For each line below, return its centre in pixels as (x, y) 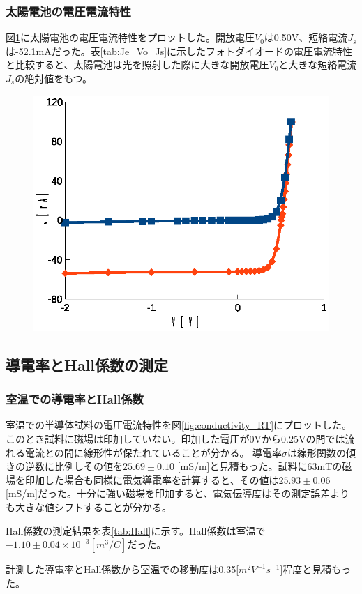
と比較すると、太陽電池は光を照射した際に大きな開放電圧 (137, 64)
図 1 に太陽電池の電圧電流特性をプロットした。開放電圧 (130, 37)
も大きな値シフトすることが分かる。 (89, 507)
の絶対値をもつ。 (54, 78)
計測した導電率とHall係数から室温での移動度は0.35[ (122, 569)
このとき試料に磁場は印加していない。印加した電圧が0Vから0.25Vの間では (175, 438)
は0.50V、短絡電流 (306, 37)
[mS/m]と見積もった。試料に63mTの (260, 466)
